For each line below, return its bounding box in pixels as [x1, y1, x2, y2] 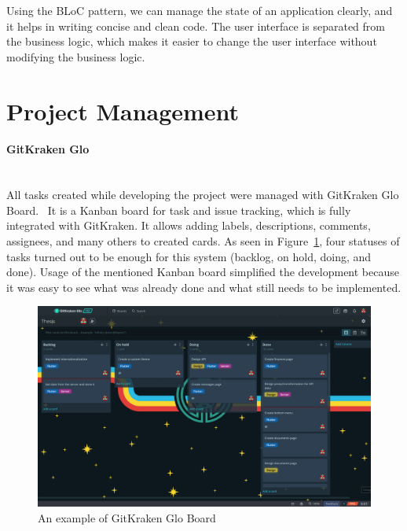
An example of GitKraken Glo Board [38, 509, 216, 525]
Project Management [6, 94, 240, 127]
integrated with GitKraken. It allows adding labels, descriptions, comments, [6, 217, 371, 234]
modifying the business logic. [6, 48, 145, 65]
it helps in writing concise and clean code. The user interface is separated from [6, 17, 385, 34]
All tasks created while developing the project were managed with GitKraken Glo [6, 186, 399, 203]
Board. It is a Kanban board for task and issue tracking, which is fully [6, 201, 351, 218]
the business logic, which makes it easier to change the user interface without [6, 33, 377, 50]
